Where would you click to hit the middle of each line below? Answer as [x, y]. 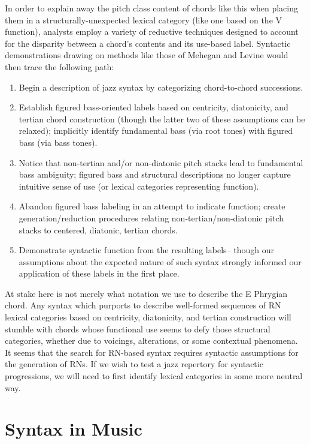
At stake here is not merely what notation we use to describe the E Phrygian [146, 293]
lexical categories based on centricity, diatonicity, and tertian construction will [148, 317]
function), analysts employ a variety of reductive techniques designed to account [152, 31]
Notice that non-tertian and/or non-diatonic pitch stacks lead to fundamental [161, 162]
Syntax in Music [74, 429]
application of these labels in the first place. [99, 273]
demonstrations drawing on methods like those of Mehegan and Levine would [147, 55]
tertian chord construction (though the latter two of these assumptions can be [162, 118]
